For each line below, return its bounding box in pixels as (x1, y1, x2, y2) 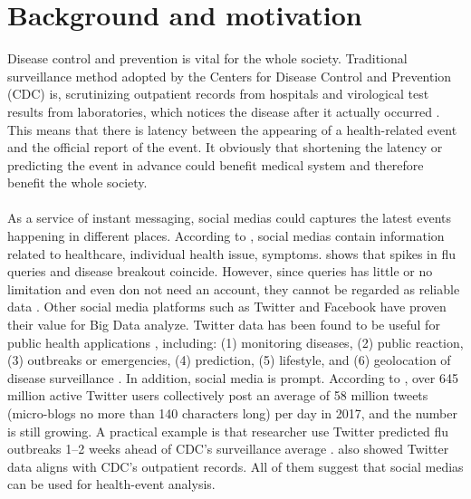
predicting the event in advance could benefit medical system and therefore (7, 155, 424, 174)
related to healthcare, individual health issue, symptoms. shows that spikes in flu (7, 244, 456, 263)
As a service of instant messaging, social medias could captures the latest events (7, 208, 451, 227)
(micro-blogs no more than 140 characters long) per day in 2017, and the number (7, 404, 457, 422)
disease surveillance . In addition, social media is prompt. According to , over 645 (7, 368, 458, 387)
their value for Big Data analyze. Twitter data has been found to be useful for (7, 315, 440, 334)
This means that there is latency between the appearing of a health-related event (7, 120, 457, 139)
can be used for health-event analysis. (7, 475, 216, 494)
